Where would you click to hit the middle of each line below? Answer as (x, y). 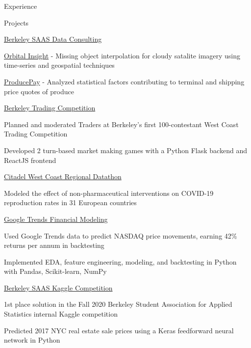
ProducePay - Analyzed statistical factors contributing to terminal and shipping (124, 81)
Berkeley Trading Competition (50, 108)
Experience (21, 6)
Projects (16, 22)
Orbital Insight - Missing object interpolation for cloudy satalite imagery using (122, 55)
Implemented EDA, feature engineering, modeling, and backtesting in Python (120, 261)
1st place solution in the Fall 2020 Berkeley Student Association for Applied (118, 304)
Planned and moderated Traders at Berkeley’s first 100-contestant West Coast (121, 124)
